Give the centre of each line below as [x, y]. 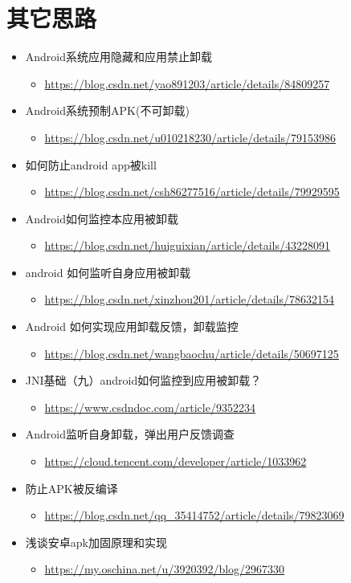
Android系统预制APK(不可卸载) [107, 110]
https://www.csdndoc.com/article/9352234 [150, 407]
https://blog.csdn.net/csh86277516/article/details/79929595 [192, 192]
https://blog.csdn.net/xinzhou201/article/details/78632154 [190, 299]
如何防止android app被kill [91, 164]
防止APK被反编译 [71, 488]
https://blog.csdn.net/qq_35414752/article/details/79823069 [194, 515]
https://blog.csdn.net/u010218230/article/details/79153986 [190, 137]
